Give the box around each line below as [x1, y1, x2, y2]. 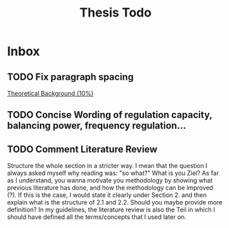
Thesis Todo [79, 5, 152, 21]
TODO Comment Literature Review [7, 143, 158, 155]
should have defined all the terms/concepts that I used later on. [7, 213, 187, 221]
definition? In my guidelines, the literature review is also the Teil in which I [7, 205, 215, 214]
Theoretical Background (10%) [7, 90, 94, 97]
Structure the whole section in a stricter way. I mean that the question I [7, 162, 208, 170]
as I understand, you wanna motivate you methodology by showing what [7, 176, 213, 185]
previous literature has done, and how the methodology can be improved [7, 184, 213, 192]
